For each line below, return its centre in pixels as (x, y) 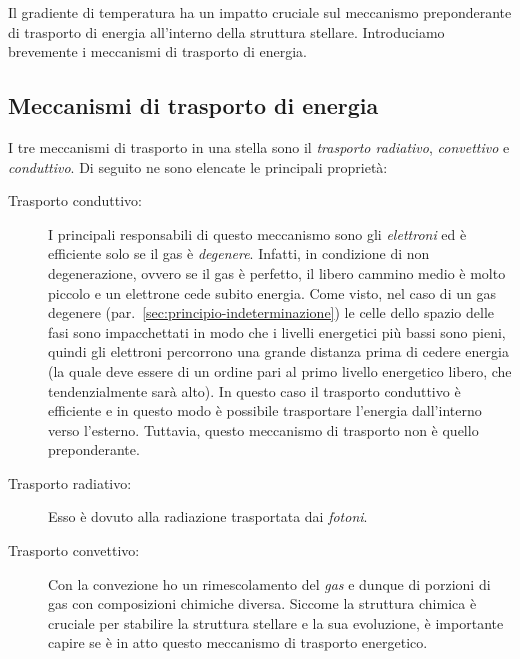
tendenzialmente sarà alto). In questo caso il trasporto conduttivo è (254, 390)
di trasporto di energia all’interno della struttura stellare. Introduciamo (226, 31)
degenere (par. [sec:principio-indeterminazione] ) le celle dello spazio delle (271, 312)
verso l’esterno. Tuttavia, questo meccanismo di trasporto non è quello (263, 429)
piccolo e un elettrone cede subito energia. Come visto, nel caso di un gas (272, 292)
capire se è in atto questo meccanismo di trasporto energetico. (238, 642)
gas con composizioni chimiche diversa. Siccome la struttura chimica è (262, 603)
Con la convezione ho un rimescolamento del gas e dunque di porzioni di (269, 583)
